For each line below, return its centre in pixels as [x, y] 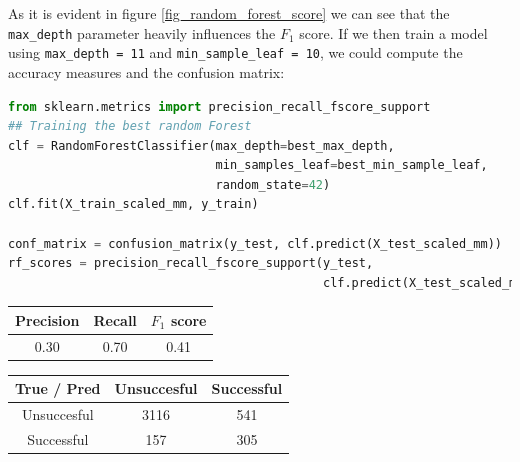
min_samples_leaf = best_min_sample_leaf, [351, 165]
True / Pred [58, 388]
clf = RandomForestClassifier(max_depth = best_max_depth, [201, 145]
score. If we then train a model [393, 32]
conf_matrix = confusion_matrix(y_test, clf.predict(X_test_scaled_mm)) [255, 243]
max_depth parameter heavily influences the [142, 32]
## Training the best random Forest [130, 126]
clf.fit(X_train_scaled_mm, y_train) [133, 204]
